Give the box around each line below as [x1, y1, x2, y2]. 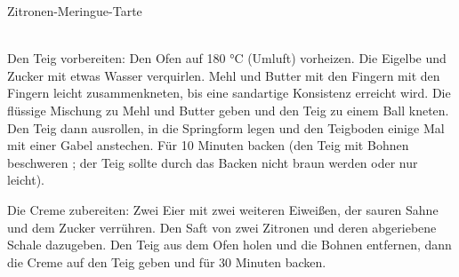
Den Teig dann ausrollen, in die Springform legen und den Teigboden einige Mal [7, 118, 445, 137]
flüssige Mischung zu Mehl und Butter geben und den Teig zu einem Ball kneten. [7, 100, 449, 119]
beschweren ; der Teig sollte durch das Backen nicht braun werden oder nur [7, 153, 418, 171]
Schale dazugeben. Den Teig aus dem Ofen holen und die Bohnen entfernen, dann [7, 235, 452, 254]
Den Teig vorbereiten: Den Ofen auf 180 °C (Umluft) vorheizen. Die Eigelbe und [7, 49, 447, 67]
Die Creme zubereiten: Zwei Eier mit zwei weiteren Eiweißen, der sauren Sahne [7, 200, 439, 218]
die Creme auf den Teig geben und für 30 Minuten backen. [7, 252, 326, 271]
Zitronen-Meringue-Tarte [7, 2, 142, 20]
